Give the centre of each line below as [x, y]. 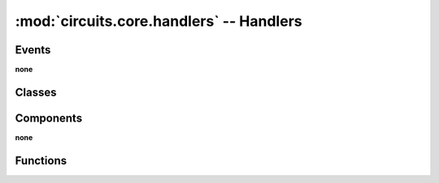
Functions [41, 161]
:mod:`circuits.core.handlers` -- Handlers [159, 21]
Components [49, 118]
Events [33, 50]
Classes [36, 92]
